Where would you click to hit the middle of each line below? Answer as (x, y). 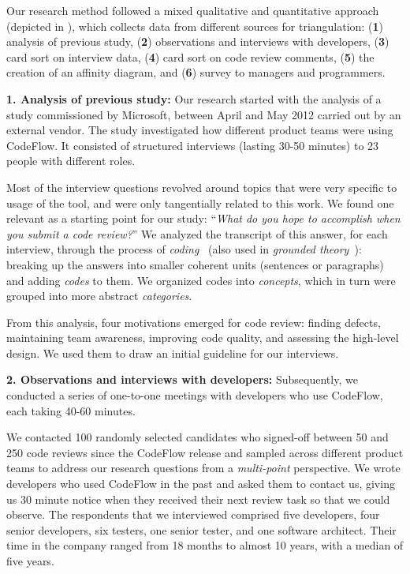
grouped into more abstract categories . (99, 296)
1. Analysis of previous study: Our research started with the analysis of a (194, 98)
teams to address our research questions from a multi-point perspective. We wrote (203, 468)
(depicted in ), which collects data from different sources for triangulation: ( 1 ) (195, 26)
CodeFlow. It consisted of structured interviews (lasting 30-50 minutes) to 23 (193, 145)
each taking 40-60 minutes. (71, 410)
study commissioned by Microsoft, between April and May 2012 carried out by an (204, 114)
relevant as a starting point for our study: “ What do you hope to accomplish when (203, 218)
